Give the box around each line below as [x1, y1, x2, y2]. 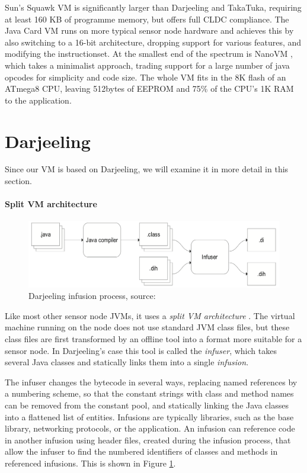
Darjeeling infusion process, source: [28, 289, 156, 302]
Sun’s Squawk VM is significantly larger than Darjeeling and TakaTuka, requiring [5, 1, 302, 13]
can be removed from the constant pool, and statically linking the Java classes [5, 399, 289, 411]
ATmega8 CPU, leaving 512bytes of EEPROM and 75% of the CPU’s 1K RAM [5, 82, 294, 95]
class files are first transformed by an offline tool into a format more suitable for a [5, 333, 302, 345]
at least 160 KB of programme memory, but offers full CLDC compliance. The [5, 12, 289, 25]
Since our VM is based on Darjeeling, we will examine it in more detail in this [5, 163, 289, 175]
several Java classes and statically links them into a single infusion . [5, 356, 249, 368]
